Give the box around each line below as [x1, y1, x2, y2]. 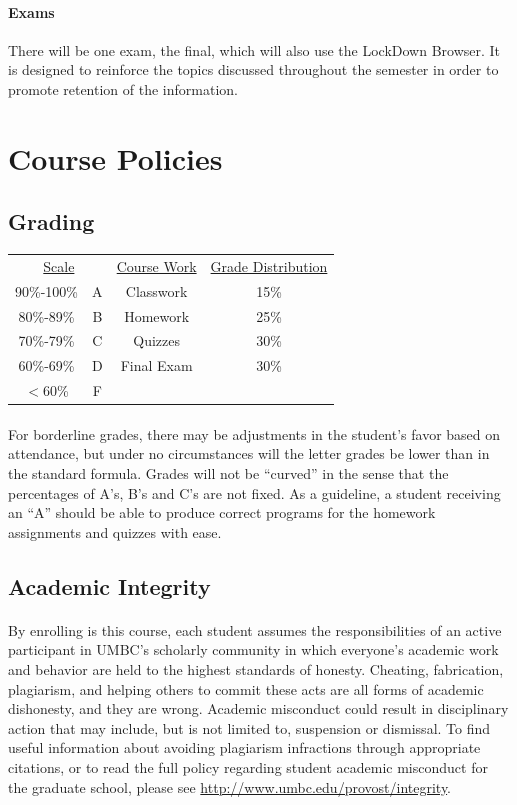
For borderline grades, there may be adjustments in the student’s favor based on [8, 423, 501, 444]
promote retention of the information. [8, 78, 238, 99]
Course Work [116, 255, 197, 276]
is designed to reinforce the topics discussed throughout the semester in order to [8, 59, 499, 80]
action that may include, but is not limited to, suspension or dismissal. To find [8, 717, 491, 738]
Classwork [125, 280, 188, 301]
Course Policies [8, 137, 223, 178]
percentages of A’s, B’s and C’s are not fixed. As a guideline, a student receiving [8, 482, 501, 503]
